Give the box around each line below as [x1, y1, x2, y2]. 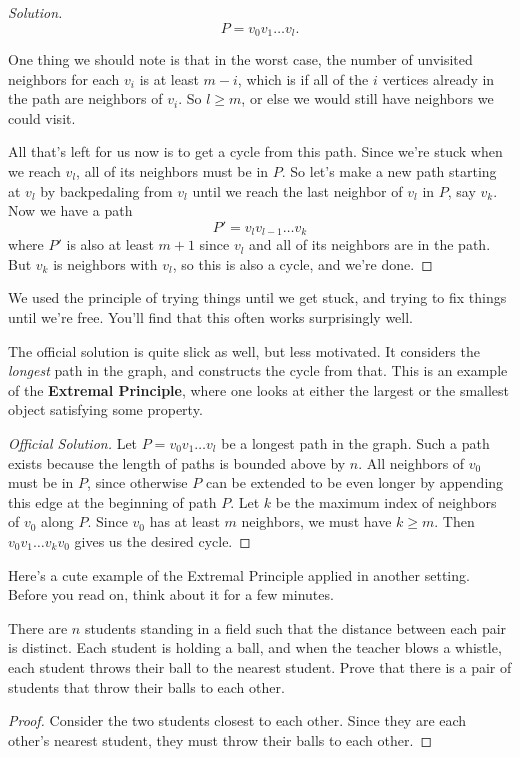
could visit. [8, 107, 76, 128]
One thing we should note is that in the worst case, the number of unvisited [8, 49, 473, 70]
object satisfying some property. [8, 399, 203, 420]
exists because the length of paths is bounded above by [8, 452, 346, 473]
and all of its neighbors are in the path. [249, 234, 491, 255]
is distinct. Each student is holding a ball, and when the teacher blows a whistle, [8, 637, 502, 658]
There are [8, 617, 68, 638]
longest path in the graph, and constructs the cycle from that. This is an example [8, 360, 508, 381]
